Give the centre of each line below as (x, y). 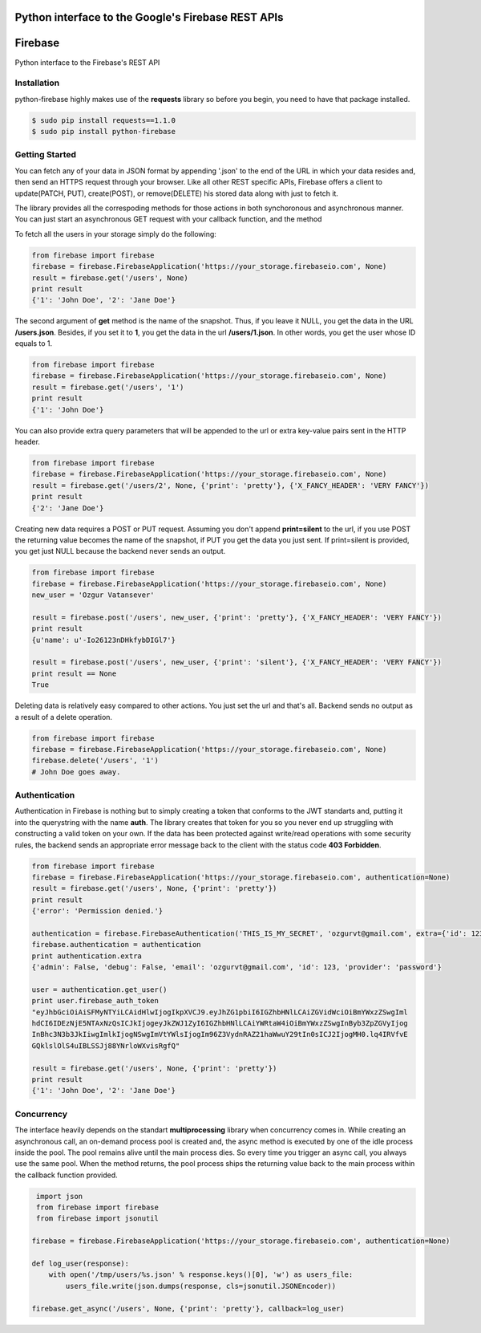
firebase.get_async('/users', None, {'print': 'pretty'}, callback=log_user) (188, 1309)
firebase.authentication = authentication (116, 945)
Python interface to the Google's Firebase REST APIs (149, 17)
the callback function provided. (66, 1175)
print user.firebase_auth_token (95, 1001)
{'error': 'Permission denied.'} (97, 911)
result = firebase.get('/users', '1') (108, 387)
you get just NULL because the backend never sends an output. (120, 551)
